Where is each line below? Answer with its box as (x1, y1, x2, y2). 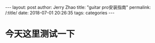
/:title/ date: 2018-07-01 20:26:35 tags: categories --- (5, 10, 115, 16)
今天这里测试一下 (5, 28, 76, 40)
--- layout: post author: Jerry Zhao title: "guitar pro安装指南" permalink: (5, 4, 151, 10)
